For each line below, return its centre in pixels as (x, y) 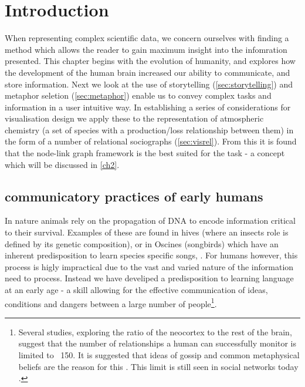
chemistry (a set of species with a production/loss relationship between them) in (149, 129)
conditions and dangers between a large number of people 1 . (111, 302)
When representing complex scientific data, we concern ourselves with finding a (147, 38)
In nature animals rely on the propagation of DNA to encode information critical (150, 221)
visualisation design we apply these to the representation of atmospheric (134, 118)
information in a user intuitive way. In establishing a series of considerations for (148, 107)
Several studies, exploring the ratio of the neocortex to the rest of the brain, (155, 332)
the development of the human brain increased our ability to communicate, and (148, 72)
